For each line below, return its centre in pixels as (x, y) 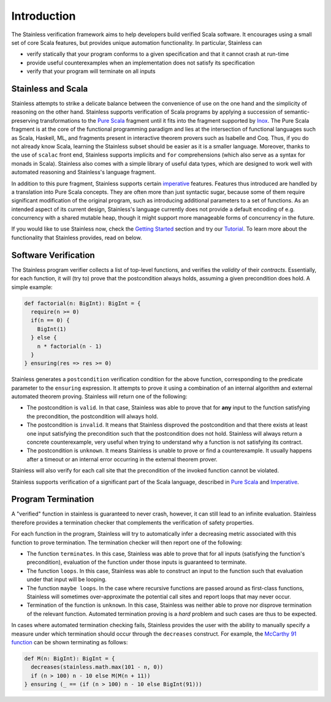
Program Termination (53, 499)
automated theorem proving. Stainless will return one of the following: (99, 396)
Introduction (44, 16)
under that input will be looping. (67, 579)
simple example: (32, 287)
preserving (25, 120)
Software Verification (53, 255)
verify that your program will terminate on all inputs (91, 71)
